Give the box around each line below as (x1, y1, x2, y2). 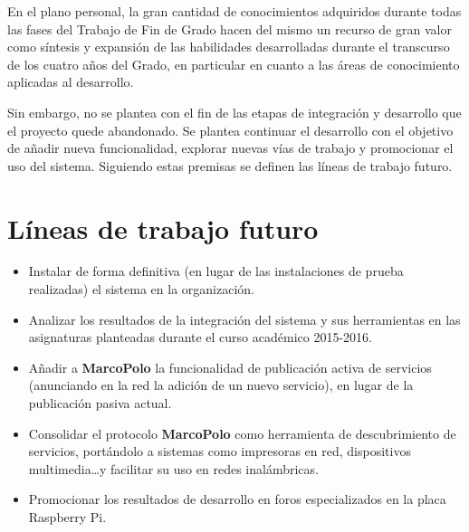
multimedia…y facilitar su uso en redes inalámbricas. (28, 459, 319, 478)
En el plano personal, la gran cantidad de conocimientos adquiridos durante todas (7, 2, 462, 20)
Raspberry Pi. (28, 508, 107, 526)
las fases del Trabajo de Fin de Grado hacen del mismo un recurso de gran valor (7, 19, 452, 38)
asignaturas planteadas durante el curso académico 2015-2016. (28, 328, 372, 347)
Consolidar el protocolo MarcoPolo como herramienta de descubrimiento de (28, 423, 456, 442)
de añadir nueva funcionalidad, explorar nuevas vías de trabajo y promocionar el (7, 138, 454, 157)
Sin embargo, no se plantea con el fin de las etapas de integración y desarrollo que (7, 102, 462, 121)
